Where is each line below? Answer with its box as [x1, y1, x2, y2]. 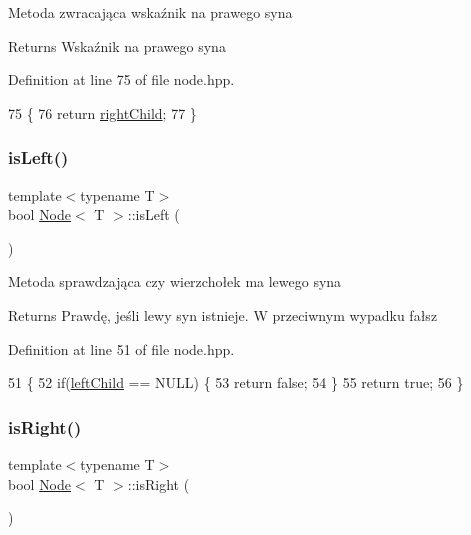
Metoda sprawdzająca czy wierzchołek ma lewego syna [8, 271, 342, 292]
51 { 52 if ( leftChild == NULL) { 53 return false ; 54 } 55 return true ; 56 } [8, 372, 464, 393]
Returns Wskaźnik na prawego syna [8, 35, 226, 56]
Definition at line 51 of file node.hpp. [8, 338, 235, 359]
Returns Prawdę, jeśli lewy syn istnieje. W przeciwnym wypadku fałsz [8, 304, 438, 325]
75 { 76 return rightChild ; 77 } [8, 102, 197, 123]
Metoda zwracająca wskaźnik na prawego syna [8, 2, 293, 22]
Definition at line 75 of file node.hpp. [8, 69, 235, 90]
